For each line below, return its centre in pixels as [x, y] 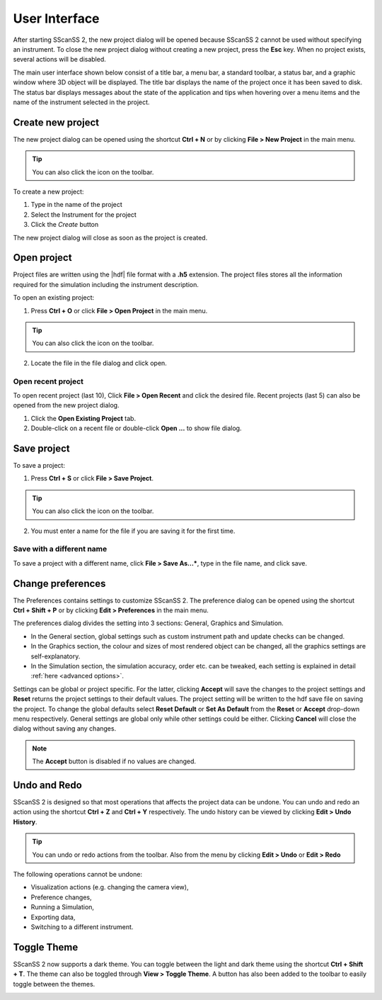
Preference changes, [61, 897]
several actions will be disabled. [59, 60]
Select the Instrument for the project [84, 214]
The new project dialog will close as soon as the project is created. [110, 237]
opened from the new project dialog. [66, 405]
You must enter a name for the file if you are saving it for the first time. [133, 531]
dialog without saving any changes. [65, 729]
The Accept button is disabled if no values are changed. [114, 761]
